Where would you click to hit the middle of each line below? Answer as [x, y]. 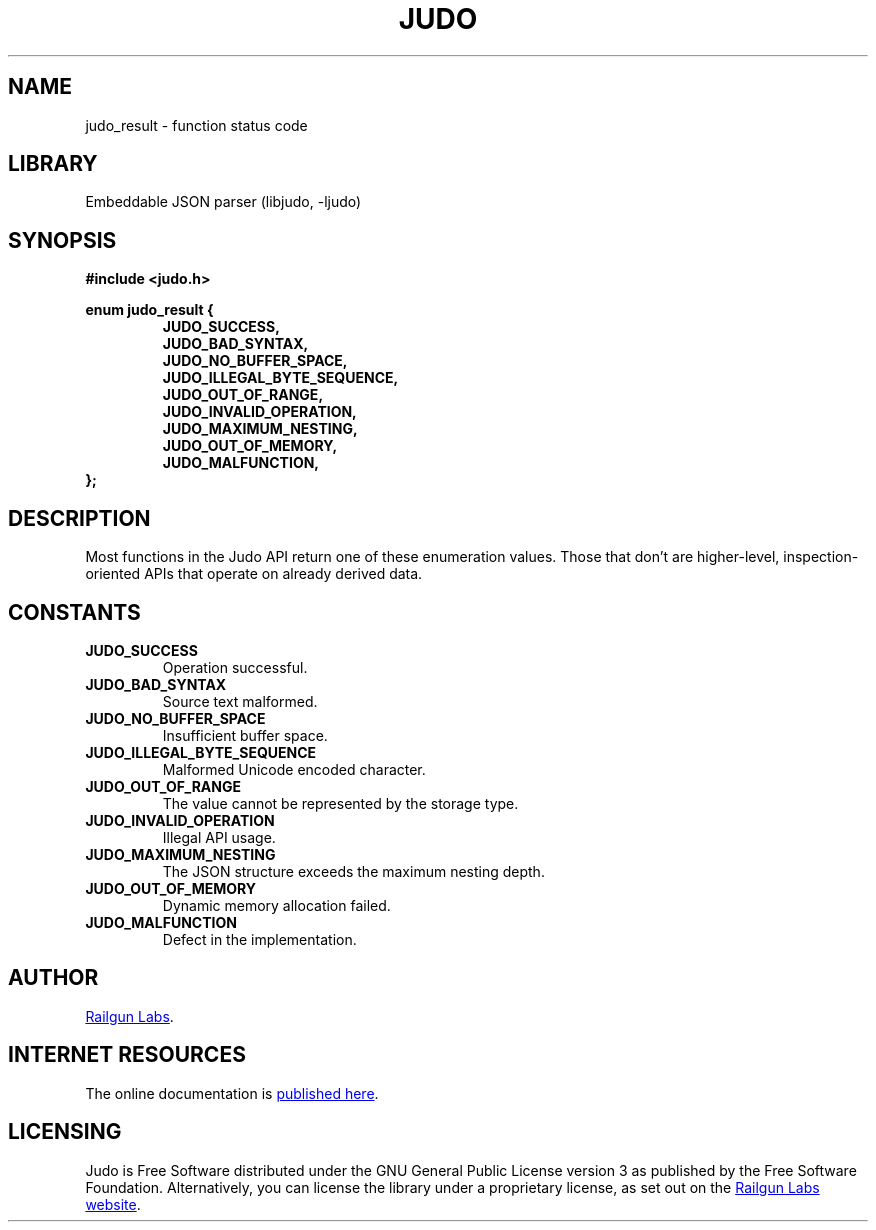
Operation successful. [235, 667]
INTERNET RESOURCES [127, 1055]
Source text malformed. [240, 701]
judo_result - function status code [196, 125]
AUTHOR [53, 978]
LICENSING [65, 1132]
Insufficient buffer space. [245, 735]
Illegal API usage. [219, 837]
